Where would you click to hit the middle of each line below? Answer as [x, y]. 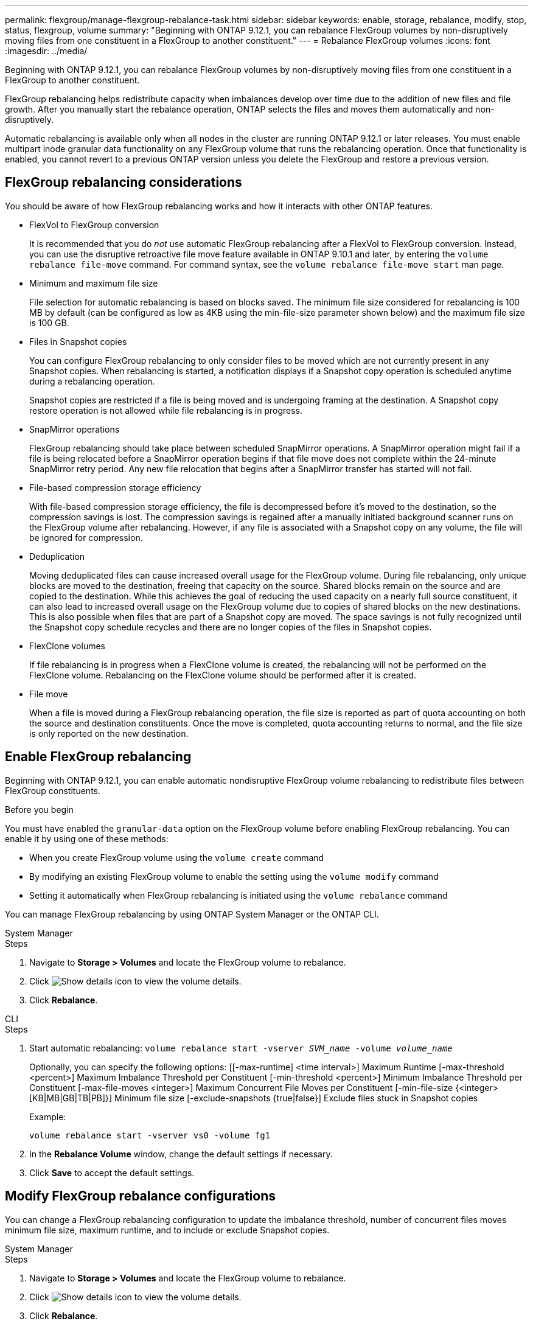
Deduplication [57, 556]
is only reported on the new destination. [109, 733]
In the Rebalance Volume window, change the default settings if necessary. [181, 1154]
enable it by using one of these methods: [87, 838]
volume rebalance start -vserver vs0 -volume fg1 [150, 1135]
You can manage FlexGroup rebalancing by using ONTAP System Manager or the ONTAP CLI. [192, 914]
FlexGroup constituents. [53, 790]
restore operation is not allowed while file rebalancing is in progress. [166, 410]
